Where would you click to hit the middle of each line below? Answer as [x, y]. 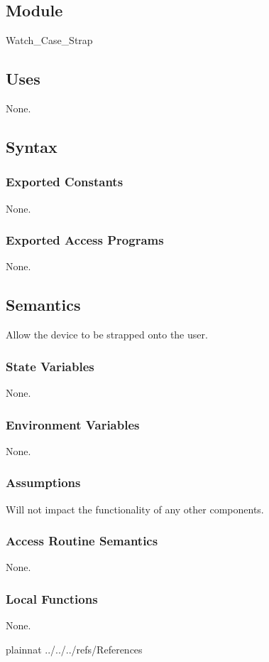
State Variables [50, 366]
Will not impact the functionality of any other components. [135, 509]
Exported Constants [65, 182]
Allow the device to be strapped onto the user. [107, 335]
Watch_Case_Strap [49, 40]
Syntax [32, 146]
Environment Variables [73, 424]
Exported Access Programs [85, 240]
